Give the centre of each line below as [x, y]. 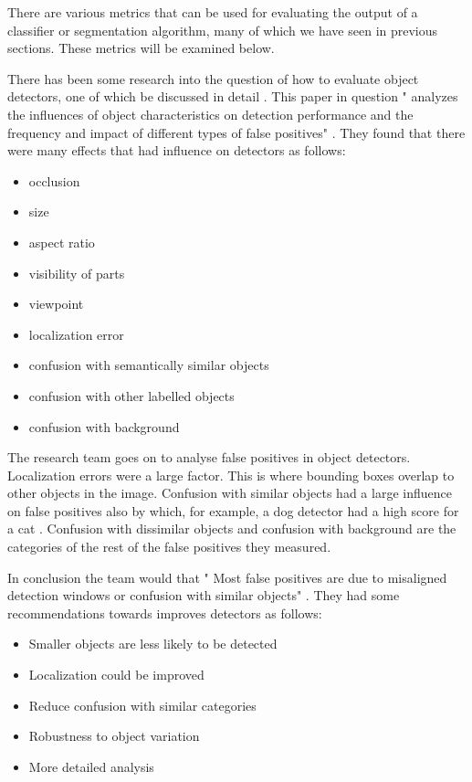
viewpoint [56, 304]
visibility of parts [77, 273]
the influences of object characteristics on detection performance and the [210, 114]
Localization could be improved [116, 675]
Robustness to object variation [114, 736]
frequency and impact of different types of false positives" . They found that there [236, 132]
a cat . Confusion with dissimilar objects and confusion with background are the [232, 528]
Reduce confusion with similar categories [142, 705]
